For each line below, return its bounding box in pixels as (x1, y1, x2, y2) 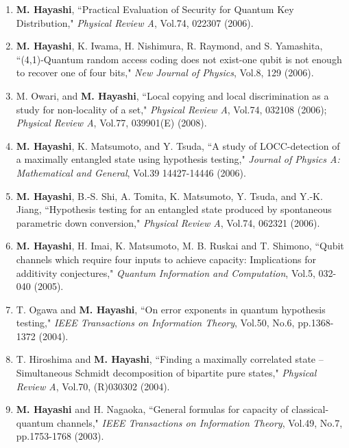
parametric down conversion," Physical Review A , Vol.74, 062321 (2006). (16, 215, 320, 229)
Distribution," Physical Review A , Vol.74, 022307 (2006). (16, 15, 254, 30)
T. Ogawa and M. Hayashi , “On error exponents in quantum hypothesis (16, 302, 326, 316)
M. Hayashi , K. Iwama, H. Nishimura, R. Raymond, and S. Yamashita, (16, 38, 323, 53)
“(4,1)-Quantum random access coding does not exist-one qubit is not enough (16, 52, 342, 66)
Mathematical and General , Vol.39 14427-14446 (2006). (16, 165, 246, 179)
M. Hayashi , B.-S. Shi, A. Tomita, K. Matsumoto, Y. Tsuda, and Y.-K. (16, 188, 323, 203)
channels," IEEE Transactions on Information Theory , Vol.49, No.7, (56, 415, 343, 429)
